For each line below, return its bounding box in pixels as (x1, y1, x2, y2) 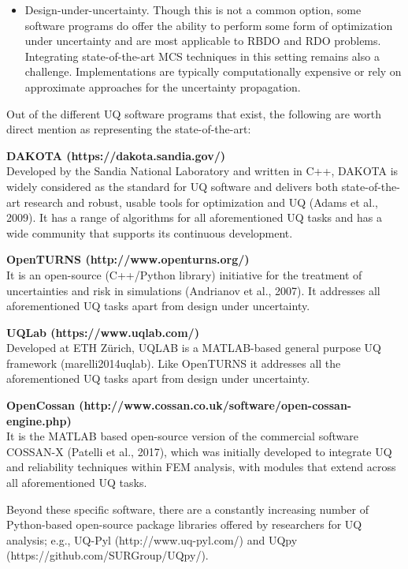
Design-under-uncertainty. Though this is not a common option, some (24, 2, 362, 17)
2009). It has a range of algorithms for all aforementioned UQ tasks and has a (6, 209, 382, 226)
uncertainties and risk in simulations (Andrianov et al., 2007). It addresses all (6, 282, 380, 298)
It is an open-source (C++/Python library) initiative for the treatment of (6, 266, 362, 283)
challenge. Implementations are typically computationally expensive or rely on (24, 63, 402, 80)
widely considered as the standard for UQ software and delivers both (6, 178, 338, 194)
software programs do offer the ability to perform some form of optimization (24, 17, 393, 33)
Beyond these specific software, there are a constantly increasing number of (6, 500, 369, 517)
